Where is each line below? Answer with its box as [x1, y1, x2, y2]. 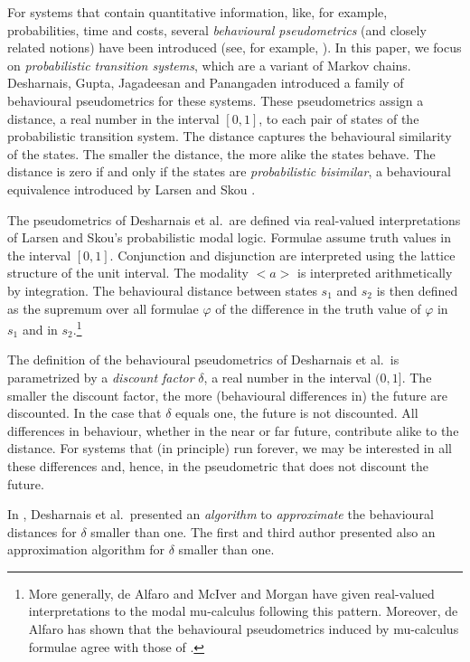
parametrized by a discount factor [7, 367, 194, 386]
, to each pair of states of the [258, 109, 419, 128]
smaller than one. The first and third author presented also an [90, 522, 436, 541]
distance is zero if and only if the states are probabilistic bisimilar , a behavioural [7, 162, 451, 181]
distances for [7, 522, 77, 541]
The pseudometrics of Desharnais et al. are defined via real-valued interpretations [7, 210, 461, 229]
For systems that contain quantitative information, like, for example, [7, 3, 388, 21]
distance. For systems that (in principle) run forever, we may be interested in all [7, 439, 452, 458]
